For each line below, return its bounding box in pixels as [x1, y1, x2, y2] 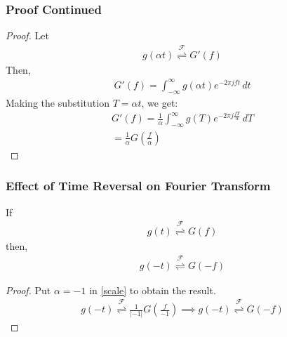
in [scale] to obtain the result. [89, 282, 216, 297]
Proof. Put [6, 282, 51, 297]
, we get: [141, 95, 178, 110]
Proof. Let [6, 28, 49, 43]
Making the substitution [6, 95, 109, 110]
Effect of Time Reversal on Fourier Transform [6, 177, 271, 194]
